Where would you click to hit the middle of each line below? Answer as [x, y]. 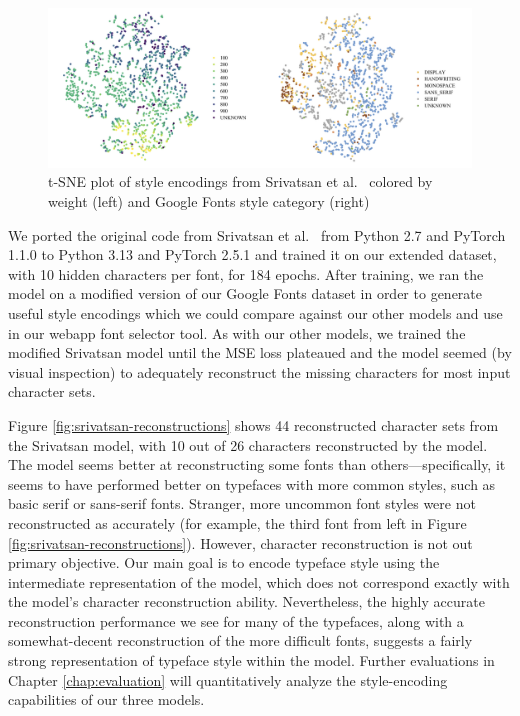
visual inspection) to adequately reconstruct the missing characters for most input [259, 371]
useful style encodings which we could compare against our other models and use [255, 312]
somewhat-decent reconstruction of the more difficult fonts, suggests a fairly [240, 640]
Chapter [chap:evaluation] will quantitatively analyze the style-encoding [228, 679]
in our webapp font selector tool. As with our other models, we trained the [237, 332]
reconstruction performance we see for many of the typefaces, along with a [236, 620]
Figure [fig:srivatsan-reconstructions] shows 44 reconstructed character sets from [253, 424]
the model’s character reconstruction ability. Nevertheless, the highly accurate [246, 601]
